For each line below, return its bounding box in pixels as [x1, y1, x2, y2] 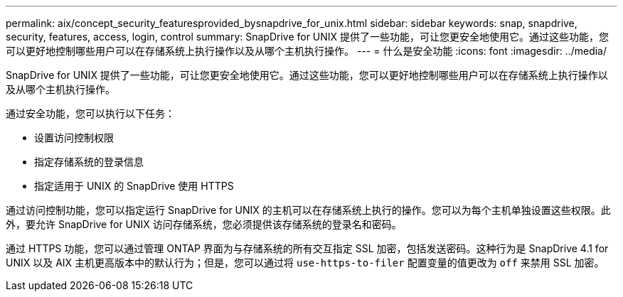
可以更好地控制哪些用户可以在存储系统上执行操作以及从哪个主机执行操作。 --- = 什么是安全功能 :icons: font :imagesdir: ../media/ [6, 45, 607, 57]
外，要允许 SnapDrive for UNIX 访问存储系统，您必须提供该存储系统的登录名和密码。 [6, 218, 402, 230]
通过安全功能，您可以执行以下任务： [6, 107, 175, 119]
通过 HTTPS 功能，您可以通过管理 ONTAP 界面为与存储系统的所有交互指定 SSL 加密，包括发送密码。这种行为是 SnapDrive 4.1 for [6, 242, 609, 254]
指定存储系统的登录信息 [34, 156, 144, 168]
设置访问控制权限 [34, 131, 114, 144]
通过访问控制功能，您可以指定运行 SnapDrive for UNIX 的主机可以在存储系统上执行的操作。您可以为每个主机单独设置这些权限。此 [6, 204, 611, 216]
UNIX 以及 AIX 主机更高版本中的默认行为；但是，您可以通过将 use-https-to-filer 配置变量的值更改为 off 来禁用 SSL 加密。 [6, 256, 605, 269]
